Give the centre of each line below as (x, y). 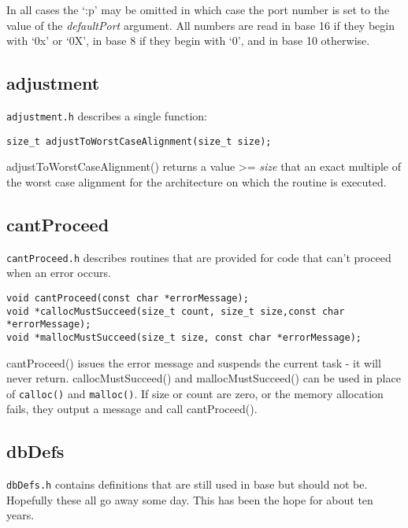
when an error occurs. (59, 273)
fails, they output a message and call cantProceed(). (132, 409)
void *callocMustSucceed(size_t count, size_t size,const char (176, 311)
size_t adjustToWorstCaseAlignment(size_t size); (139, 141)
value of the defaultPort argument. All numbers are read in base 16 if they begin (200, 25)
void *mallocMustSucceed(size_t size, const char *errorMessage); (184, 337)
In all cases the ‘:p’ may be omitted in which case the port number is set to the (198, 9)
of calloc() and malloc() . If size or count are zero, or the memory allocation (195, 393)
